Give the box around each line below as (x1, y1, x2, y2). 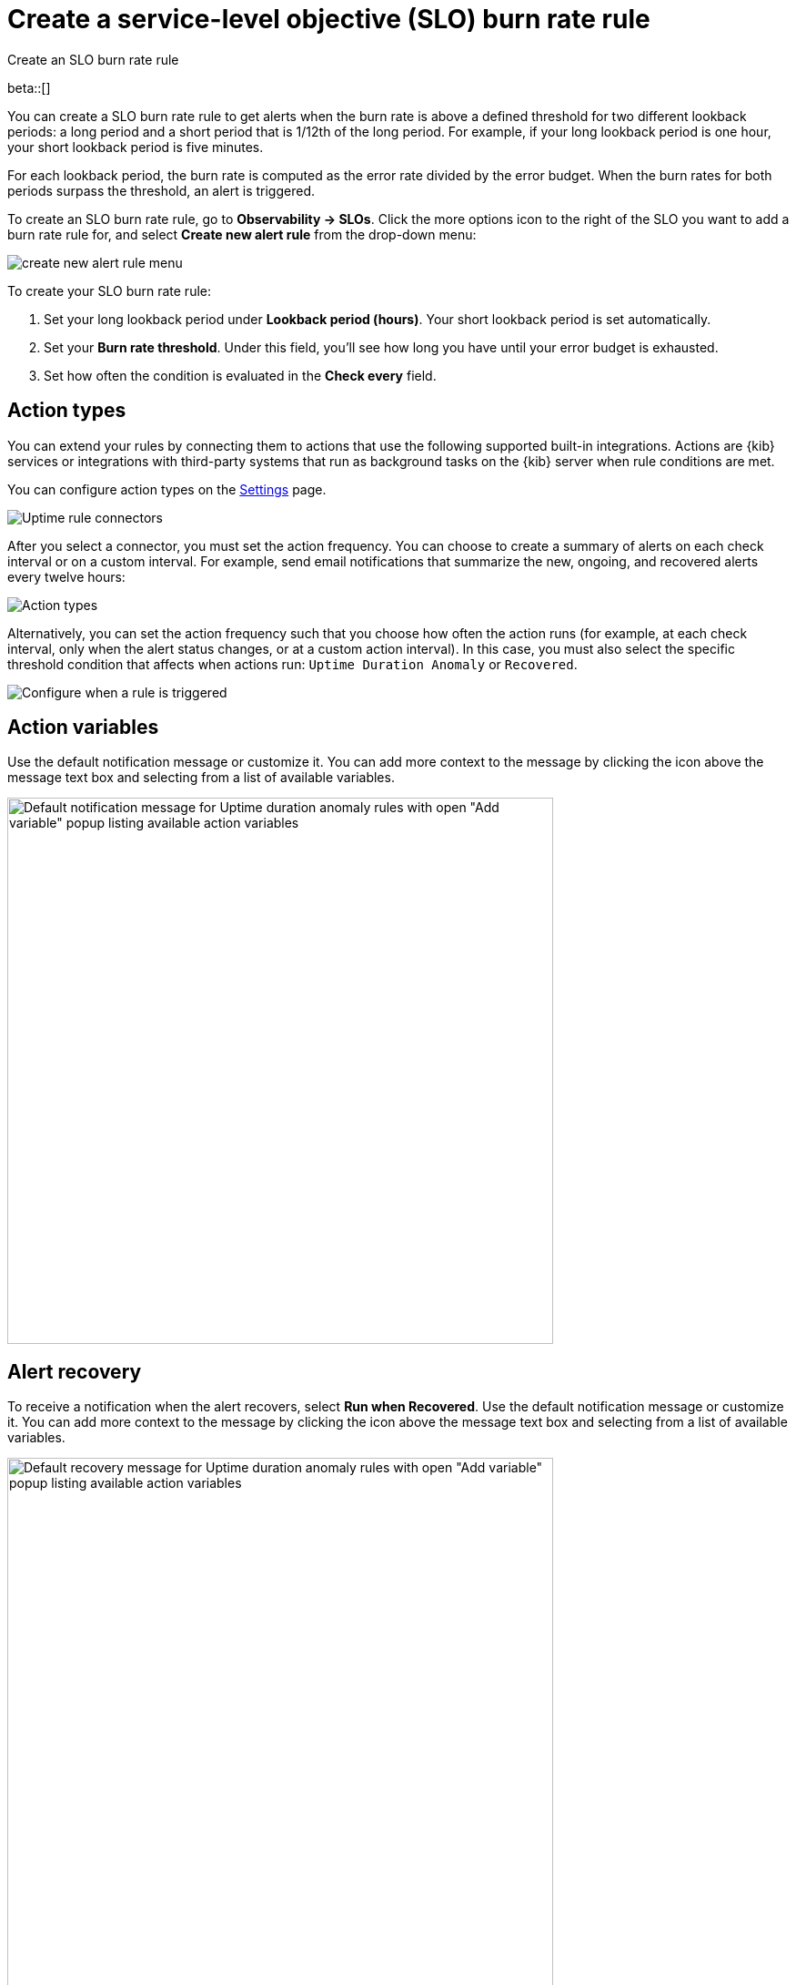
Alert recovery (7, 1359, 142, 1383)
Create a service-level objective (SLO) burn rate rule (7, 4, 650, 35)
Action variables (7, 716, 159, 739)
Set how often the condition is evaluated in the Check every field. (44, 367, 437, 383)
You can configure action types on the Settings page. (7, 481, 327, 497)
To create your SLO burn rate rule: (7, 282, 211, 299)
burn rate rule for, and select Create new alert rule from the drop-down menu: (7, 226, 477, 242)
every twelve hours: (7, 568, 126, 585)
